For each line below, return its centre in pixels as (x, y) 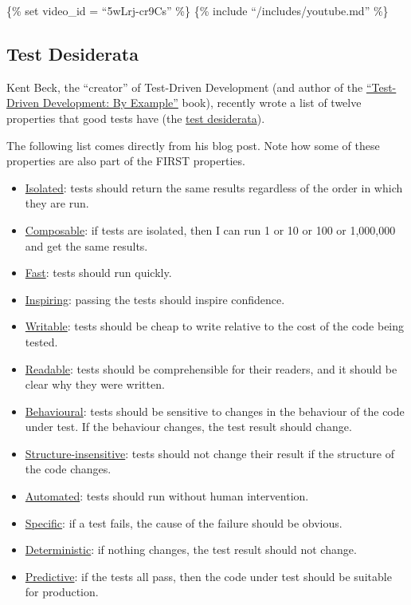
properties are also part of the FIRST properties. (126, 161)
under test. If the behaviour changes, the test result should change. (188, 427)
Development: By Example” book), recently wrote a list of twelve (202, 103)
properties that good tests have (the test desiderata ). (136, 118)
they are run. (57, 203)
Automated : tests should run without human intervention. (167, 496)
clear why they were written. (95, 384)
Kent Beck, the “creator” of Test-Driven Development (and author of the (185, 87)
